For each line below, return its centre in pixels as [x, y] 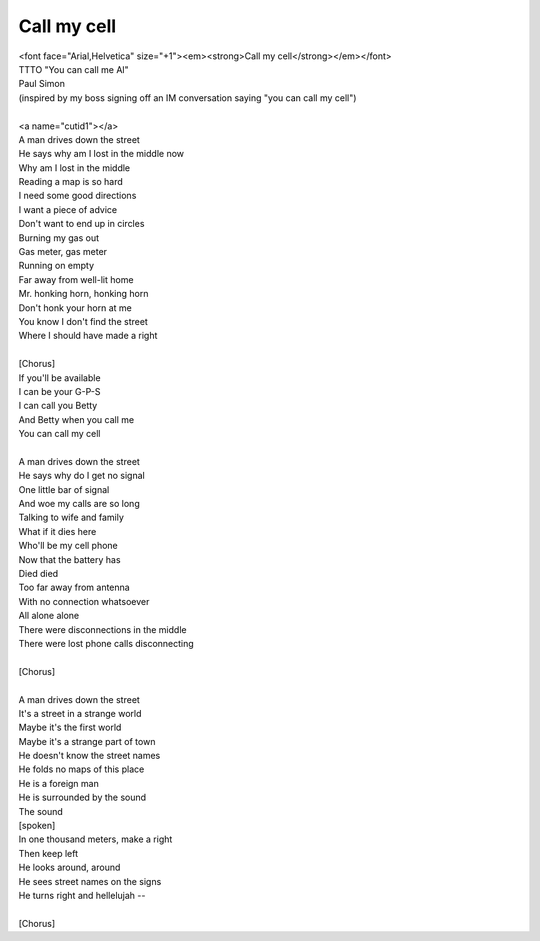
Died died [38, 573]
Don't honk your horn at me [75, 307]
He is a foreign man [58, 783]
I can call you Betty [58, 406]
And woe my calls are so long [79, 504]
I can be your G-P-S [59, 391]
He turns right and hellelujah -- [82, 895]
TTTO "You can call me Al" [73, 69]
